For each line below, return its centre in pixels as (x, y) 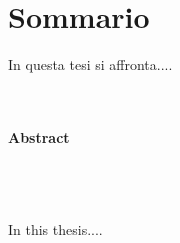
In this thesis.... (55, 229)
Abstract (39, 136)
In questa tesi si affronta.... (90, 64)
